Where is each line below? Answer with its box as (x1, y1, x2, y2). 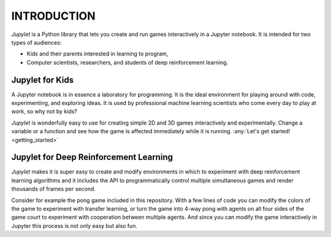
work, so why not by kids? (11, 108, 78, 115)
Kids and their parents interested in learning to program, (26, 50, 169, 57)
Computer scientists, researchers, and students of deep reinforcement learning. (26, 59, 229, 66)
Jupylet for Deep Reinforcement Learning (11, 152, 173, 162)
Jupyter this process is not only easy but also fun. (11, 222, 138, 229)
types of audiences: (11, 38, 62, 46)
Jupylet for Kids (11, 75, 74, 85)
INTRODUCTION (11, 9, 96, 23)
